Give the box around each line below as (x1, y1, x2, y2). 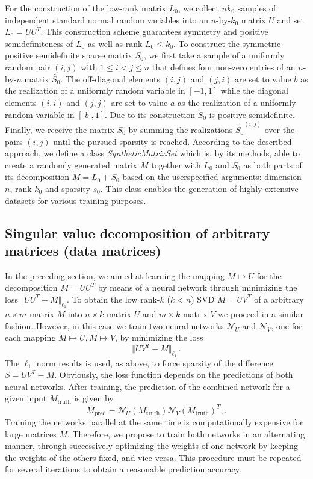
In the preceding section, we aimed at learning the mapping (5, 269, 225, 282)
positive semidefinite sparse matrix (5, 49, 132, 61)
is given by (74, 392, 114, 404)
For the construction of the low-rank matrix (5, 2, 167, 14)
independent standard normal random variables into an (5, 13, 208, 26)
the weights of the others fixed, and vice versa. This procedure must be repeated (5, 451, 302, 463)
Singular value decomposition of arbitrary (5, 223, 270, 242)
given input (5, 392, 47, 404)
